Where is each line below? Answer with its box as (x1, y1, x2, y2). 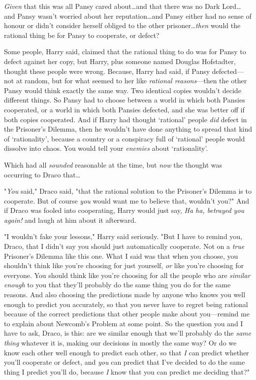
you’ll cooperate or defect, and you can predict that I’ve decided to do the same (4, 357, 245, 367)
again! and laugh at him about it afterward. (4, 214, 136, 225)
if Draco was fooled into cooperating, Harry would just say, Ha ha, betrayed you (4, 205, 245, 215)
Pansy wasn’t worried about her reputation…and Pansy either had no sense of (17, 10, 252, 21)
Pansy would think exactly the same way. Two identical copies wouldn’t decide (4, 85, 241, 95)
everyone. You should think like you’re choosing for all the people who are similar (4, 270, 251, 280)
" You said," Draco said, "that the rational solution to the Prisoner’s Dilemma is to (4, 186, 252, 196)
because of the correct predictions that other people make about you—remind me (4, 309, 250, 319)
